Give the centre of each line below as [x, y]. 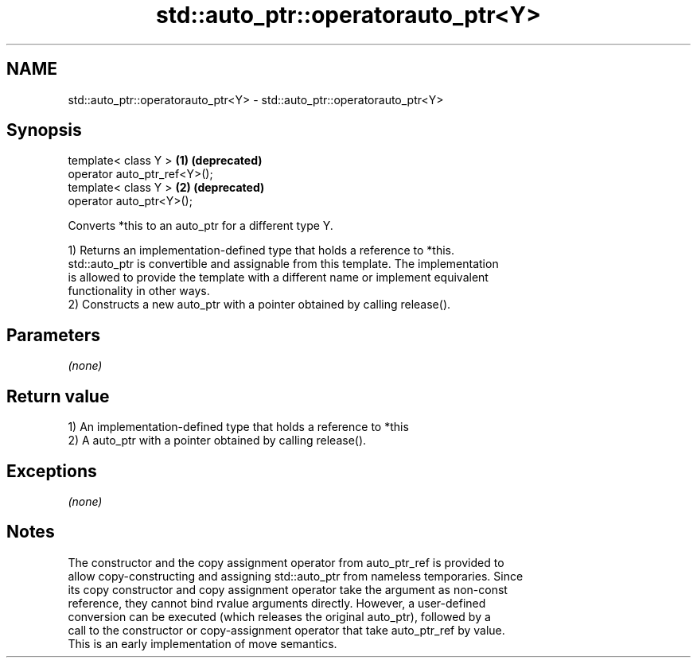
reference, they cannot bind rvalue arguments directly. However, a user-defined [277, 603]
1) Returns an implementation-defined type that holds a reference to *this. [261, 250]
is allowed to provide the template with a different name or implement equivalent [278, 278]
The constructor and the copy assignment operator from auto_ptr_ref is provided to [286, 562]
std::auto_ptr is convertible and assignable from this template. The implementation [283, 264]
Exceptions [52, 471]
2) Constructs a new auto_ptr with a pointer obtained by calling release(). [259, 305]
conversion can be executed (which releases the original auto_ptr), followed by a [279, 616]
